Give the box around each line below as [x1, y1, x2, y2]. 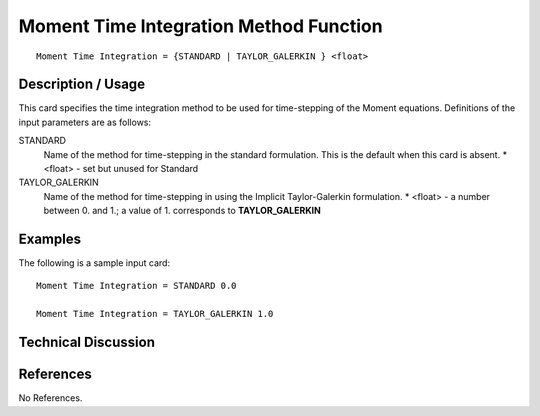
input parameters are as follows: [18, 116, 152, 128]
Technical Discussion [18, 334, 155, 351]
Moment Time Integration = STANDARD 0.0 [36, 280, 237, 292]
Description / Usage [18, 76, 145, 93]
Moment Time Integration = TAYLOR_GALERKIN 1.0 [36, 308, 274, 320]
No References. [18, 392, 83, 404]
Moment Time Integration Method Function [18, 15, 384, 37]
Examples [18, 231, 82, 247]
